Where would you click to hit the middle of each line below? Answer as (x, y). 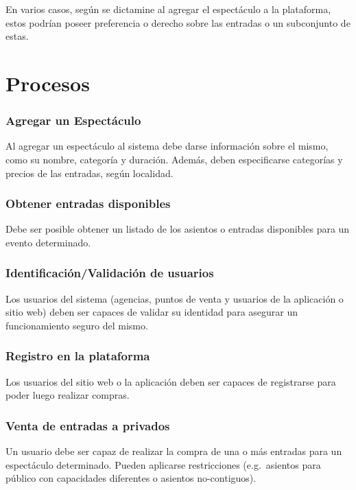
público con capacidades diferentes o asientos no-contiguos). (131, 478)
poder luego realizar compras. (68, 395)
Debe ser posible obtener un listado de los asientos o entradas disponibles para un (178, 229)
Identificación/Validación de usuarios (110, 273)
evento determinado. (48, 242)
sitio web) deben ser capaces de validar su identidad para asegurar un (152, 312)
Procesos (48, 83)
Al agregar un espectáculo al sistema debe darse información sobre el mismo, (167, 146)
